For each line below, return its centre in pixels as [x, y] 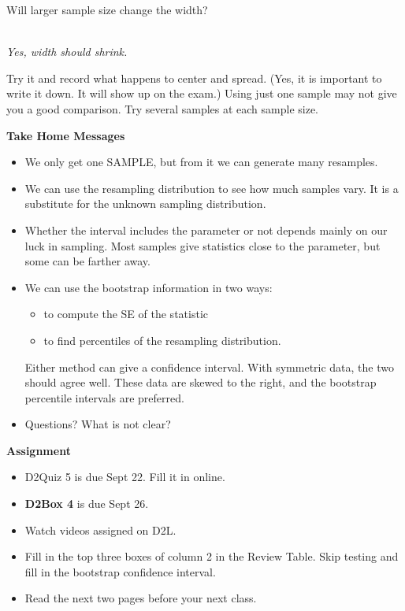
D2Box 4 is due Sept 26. [87, 504]
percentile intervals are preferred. [104, 397]
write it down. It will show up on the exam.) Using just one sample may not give [202, 93]
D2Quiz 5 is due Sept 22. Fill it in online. [125, 477]
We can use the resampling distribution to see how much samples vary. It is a [212, 188]
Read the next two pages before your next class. [141, 598]
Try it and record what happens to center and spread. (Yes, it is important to [194, 78]
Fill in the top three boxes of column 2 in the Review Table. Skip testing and [212, 556]
